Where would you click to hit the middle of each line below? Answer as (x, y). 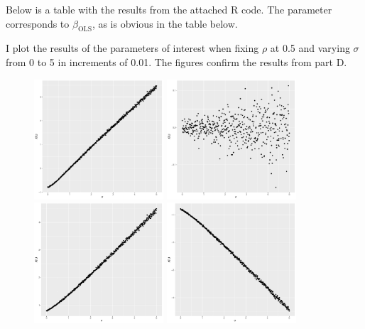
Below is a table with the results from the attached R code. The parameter (169, 9)
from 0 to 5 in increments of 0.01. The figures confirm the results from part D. (176, 61)
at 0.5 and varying (310, 48)
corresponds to (38, 23)
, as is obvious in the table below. (165, 23)
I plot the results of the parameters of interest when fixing (132, 48)
